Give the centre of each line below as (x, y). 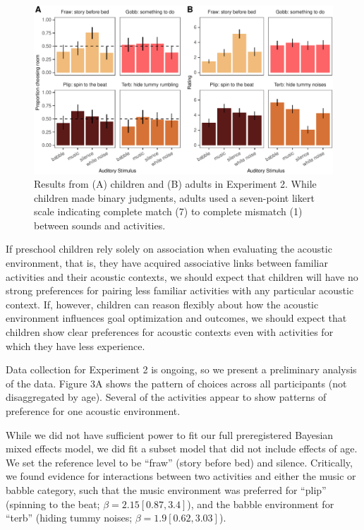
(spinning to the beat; (53, 504)
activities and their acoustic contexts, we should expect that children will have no (182, 276)
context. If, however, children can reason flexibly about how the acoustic (162, 304)
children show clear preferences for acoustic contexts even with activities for (170, 332)
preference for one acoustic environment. (93, 411)
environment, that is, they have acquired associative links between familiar (167, 263)
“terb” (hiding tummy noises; (69, 518)
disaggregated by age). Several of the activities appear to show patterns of (166, 397)
